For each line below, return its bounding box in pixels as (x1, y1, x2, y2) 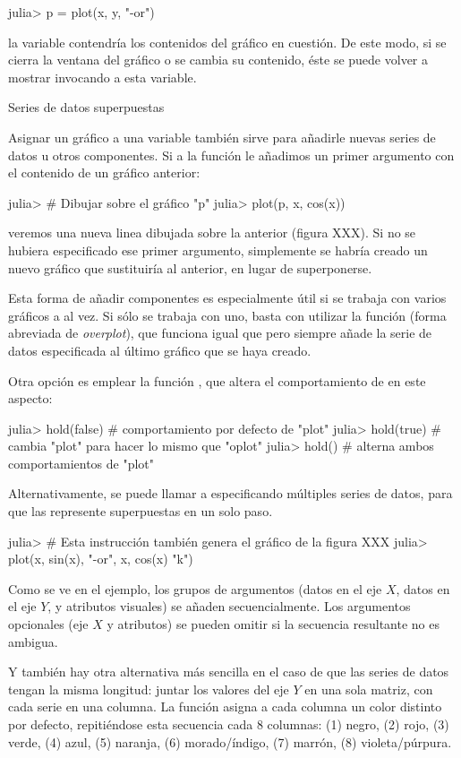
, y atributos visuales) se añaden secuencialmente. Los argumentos (47, 597, 411, 616)
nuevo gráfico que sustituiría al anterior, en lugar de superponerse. (8, 258, 372, 277)
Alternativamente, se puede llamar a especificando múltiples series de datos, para (8, 484, 453, 503)
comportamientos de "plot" (8, 453, 155, 472)
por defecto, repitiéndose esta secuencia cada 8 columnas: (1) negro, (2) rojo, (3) (8, 715, 449, 733)
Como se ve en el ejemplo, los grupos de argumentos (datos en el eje (8, 579, 382, 598)
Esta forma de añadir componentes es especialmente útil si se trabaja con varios (8, 289, 447, 307)
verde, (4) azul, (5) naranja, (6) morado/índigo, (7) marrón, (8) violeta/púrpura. (8, 732, 452, 751)
